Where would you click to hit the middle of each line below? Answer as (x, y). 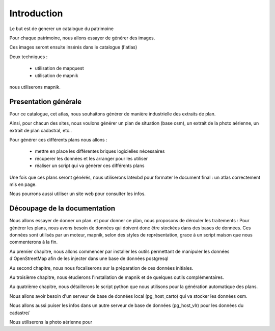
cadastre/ (20, 313)
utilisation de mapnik (57, 75)
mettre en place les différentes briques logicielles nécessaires (100, 151)
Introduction (36, 13)
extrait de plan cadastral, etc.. (41, 130)
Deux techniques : (29, 57)
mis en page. (23, 184)
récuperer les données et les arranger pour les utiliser (91, 158)
